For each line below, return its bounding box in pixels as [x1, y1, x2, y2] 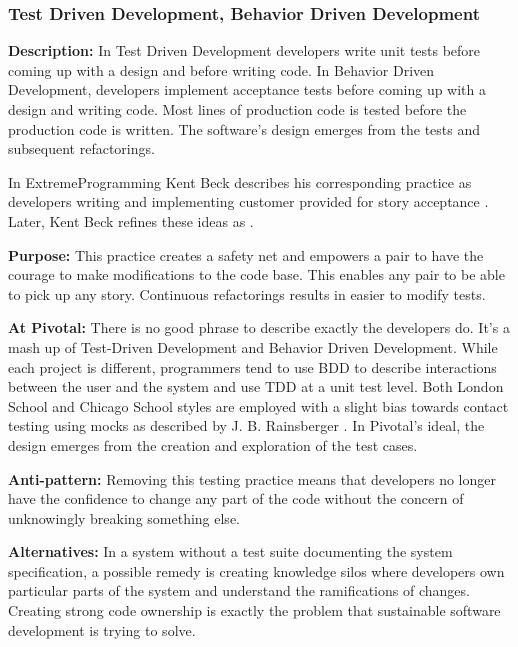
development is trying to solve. [8, 619, 196, 640]
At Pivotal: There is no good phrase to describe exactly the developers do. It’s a [8, 317, 510, 338]
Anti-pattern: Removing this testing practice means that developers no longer [8, 468, 497, 489]
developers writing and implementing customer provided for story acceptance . [8, 191, 489, 212]
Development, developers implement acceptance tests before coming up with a [8, 79, 487, 100]
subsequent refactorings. [8, 138, 155, 159]
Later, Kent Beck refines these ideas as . [8, 210, 254, 231]
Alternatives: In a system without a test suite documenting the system [8, 541, 453, 562]
